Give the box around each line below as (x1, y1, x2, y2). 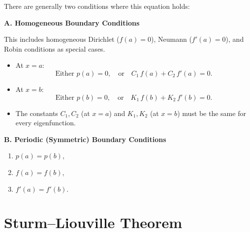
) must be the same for (177, 108, 246, 118)
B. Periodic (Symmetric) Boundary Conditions (4, 134, 166, 144)
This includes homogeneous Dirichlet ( (4, 34, 120, 44)
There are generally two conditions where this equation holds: (4, 1, 190, 11)
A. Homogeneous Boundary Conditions (4, 17, 140, 28)
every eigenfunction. (15, 117, 76, 128)
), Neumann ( (151, 34, 192, 44)
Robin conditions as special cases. (4, 43, 105, 54)
